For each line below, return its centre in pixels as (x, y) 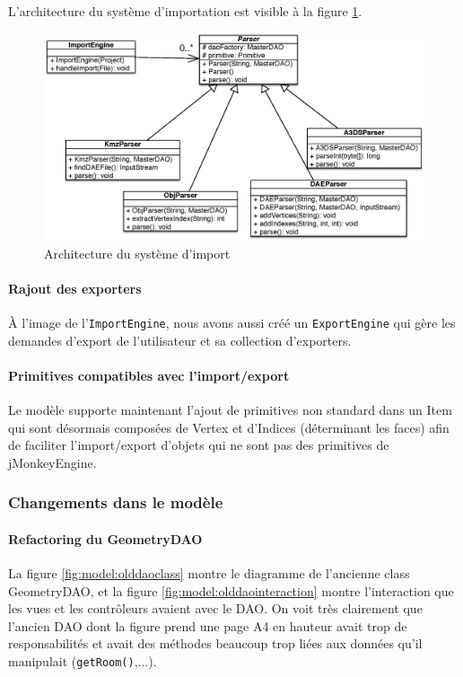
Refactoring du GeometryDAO (105, 538)
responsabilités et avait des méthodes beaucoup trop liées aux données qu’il (215, 643)
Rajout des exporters (75, 288)
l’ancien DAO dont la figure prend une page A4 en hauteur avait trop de (208, 625)
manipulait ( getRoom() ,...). (83, 661)
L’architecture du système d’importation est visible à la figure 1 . (185, 11)
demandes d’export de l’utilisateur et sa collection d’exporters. (180, 340)
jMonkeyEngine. (52, 462)
